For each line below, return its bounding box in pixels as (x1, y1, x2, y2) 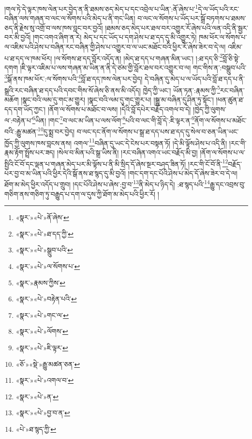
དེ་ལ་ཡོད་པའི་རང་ (198, 3, 239, 14)
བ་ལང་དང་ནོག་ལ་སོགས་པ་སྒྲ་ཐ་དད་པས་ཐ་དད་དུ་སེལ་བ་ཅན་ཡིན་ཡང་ (76, 126, 239, 137)
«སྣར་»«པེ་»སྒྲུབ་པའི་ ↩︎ (15, 245, 73, 255)
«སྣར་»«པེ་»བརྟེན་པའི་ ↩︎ (15, 294, 77, 304)
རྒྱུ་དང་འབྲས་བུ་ (209, 179, 246, 189)
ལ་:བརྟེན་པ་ (4, 115, 32, 125)
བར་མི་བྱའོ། (4, 32, 31, 42)
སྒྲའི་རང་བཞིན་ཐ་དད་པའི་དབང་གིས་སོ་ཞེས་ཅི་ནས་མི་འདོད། (4, 85, 141, 95)
